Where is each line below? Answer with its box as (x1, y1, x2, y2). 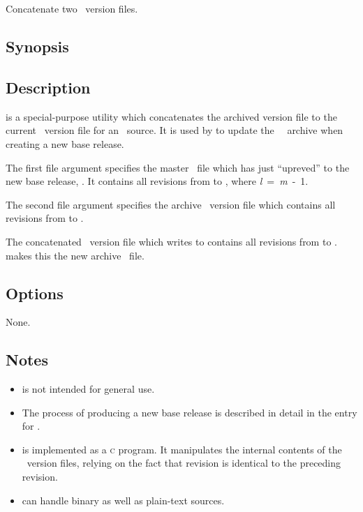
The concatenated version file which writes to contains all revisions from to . (6, 234, 337, 248)
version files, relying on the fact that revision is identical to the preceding (27, 455, 341, 470)
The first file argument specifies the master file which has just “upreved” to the (6, 160, 350, 174)
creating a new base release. (6, 136, 124, 151)
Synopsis (6, 36, 69, 57)
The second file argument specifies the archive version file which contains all (6, 197, 336, 211)
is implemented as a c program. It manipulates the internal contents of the (22, 442, 342, 456)
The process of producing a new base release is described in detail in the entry (22, 405, 357, 419)
